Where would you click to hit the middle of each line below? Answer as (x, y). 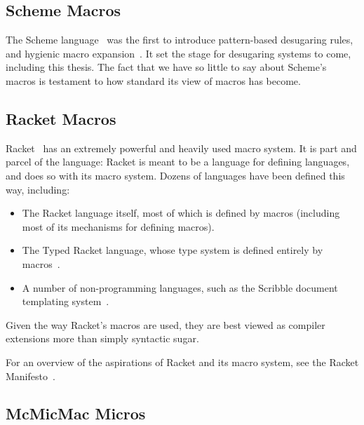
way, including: (38, 189)
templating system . (66, 301)
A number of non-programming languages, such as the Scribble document (180, 287)
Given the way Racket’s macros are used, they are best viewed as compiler (166, 324)
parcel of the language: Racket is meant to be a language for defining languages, (178, 162)
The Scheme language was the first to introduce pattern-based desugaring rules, (180, 40)
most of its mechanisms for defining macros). (118, 226)
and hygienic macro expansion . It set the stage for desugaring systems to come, (178, 53)
